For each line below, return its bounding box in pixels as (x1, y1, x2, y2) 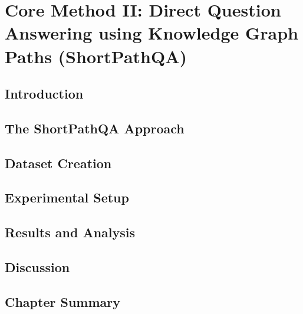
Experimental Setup (5, 188, 129, 207)
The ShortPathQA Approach (5, 119, 185, 137)
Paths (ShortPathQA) (5, 44, 187, 68)
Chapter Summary (5, 292, 120, 310)
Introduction (5, 84, 84, 103)
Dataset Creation (5, 153, 112, 172)
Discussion (5, 258, 70, 276)
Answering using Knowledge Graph (5, 21, 299, 45)
